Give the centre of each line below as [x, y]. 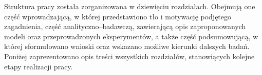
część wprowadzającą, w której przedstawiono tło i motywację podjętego [118, 16]
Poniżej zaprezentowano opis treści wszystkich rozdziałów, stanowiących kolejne [129, 56]
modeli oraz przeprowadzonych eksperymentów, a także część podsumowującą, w [131, 36]
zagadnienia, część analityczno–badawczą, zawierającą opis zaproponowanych [125, 26]
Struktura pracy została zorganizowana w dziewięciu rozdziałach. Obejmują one [130, 6]
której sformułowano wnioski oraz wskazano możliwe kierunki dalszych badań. [127, 46]
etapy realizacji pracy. [39, 66]
